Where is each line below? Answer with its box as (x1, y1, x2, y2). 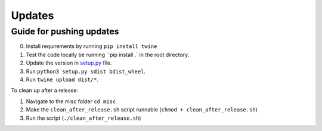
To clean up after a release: (11, 87, 79, 94)
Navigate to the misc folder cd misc (26, 98, 116, 105)
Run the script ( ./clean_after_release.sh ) (26, 114, 141, 122)
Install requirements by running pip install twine (26, 43, 157, 50)
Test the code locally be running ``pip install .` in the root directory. (26, 51, 190, 58)
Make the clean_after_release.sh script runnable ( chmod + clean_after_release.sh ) (26, 106, 258, 113)
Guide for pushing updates (11, 26, 119, 37)
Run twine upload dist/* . (26, 76, 98, 83)
